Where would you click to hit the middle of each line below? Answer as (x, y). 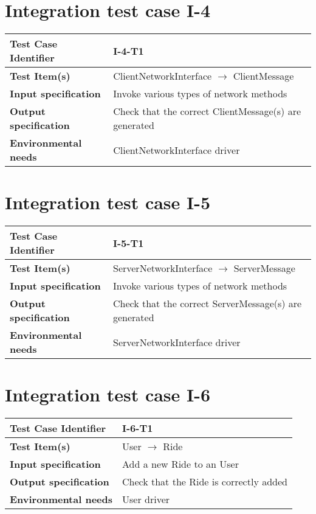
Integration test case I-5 (108, 202)
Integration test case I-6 (108, 394)
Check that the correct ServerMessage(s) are (207, 304)
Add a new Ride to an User (180, 464)
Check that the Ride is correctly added (205, 482)
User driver (146, 499)
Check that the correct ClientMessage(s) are (207, 111)
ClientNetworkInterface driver (177, 150)
